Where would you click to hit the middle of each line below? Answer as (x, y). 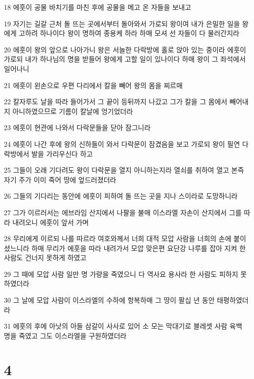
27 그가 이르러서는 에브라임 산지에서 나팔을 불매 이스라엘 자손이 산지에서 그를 (123, 212)
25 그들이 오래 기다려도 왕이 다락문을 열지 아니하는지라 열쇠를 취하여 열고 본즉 (124, 170)
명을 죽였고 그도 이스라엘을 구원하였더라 (65, 335)
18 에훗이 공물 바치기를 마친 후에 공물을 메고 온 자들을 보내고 (98, 7)
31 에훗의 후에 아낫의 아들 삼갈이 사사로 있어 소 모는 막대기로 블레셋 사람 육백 (123, 326)
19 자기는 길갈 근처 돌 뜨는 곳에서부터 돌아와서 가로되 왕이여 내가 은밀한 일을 (122, 23)
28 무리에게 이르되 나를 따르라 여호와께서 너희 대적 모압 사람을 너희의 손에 (118, 238)
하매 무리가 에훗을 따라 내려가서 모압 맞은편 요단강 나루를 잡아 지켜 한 (139, 248)
